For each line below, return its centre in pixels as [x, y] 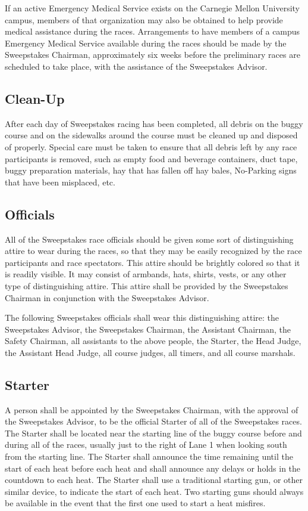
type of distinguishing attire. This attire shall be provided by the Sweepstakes [147, 285]
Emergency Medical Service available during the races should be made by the [146, 43]
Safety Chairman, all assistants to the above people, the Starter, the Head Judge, [153, 341]
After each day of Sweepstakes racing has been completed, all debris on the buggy [154, 123]
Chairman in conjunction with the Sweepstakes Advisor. [107, 297]
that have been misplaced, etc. [60, 182]
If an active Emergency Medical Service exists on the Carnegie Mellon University [152, 8]
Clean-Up [35, 98]
